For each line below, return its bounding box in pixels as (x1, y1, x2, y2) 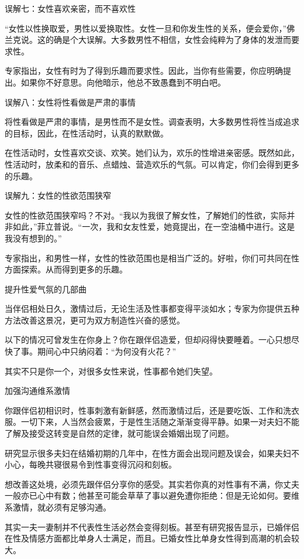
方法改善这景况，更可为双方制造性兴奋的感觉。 (5, 313, 185, 326)
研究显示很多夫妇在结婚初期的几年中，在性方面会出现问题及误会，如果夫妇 (5, 446, 291, 459)
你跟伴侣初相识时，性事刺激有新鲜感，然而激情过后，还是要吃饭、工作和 (5, 404, 283, 416)
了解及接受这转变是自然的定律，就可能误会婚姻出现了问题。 (5, 427, 234, 439)
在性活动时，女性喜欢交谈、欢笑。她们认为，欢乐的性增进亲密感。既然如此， (5, 146, 299, 159)
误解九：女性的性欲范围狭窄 (5, 189, 111, 202)
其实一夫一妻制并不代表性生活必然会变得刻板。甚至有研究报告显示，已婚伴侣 (5, 520, 299, 533)
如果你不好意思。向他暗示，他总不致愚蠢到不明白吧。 (20, 76, 226, 88)
